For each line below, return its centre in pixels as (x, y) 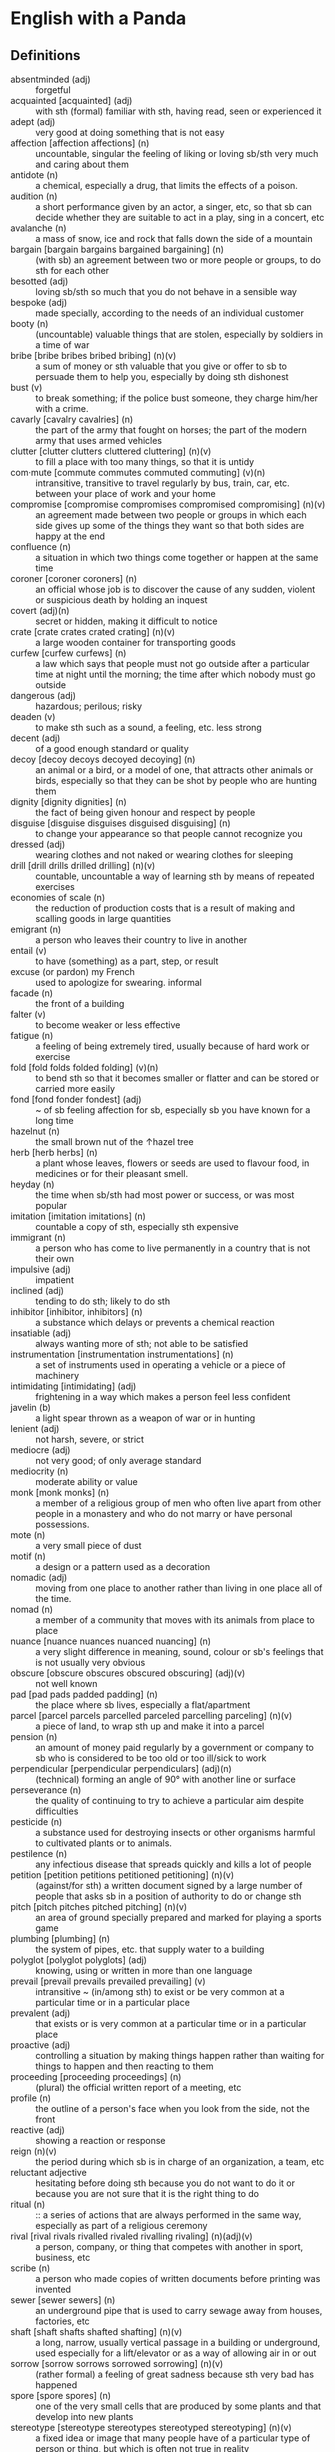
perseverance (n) (46, 1790)
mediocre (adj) (40, 1450)
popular (51, 1205)
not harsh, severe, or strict (90, 1439)
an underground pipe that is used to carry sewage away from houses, (179, 2310)
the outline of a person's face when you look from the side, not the (172, 2108)
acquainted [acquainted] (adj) (71, 100)
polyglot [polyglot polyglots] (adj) (79, 1960)
